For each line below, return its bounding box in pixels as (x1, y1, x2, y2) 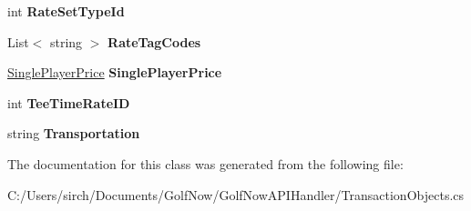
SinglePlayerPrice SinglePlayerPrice (7, 63, 222, 82)
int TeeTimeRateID (7, 93, 130, 112)
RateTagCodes (108, 32, 201, 51)
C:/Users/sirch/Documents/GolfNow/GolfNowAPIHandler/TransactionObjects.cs (7, 185, 465, 204)
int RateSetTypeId (7, 2, 125, 20)
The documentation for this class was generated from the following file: (7, 154, 404, 173)
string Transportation (7, 124, 140, 143)
